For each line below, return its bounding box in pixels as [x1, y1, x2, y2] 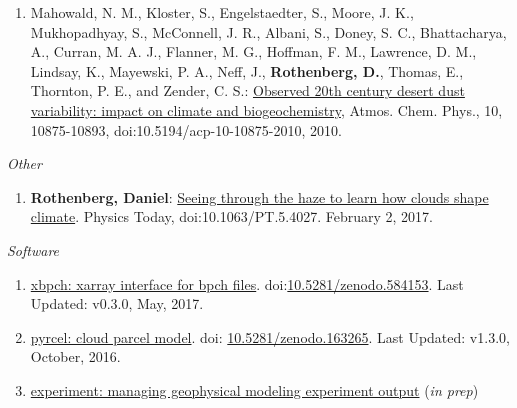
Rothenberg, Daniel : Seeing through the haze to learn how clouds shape [30, 186, 489, 207]
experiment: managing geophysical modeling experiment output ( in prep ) [30, 379, 479, 400]
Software [7, 239, 60, 260]
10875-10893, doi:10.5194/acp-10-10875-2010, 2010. [30, 119, 342, 140]
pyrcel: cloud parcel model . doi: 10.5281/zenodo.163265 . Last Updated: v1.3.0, [30, 326, 510, 347]
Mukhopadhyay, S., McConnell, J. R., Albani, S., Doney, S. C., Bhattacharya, [30, 21, 507, 42]
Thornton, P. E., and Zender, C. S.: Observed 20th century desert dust [30, 80, 465, 101]
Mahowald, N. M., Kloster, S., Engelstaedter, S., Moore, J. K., [30, 2, 414, 22]
